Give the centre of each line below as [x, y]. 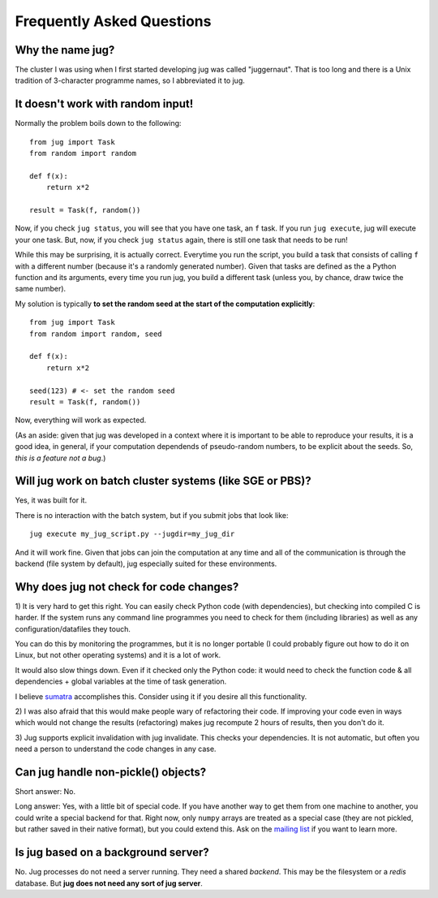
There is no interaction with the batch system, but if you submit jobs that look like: [152, 515]
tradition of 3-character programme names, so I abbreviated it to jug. [130, 80]
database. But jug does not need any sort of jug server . [109, 883]
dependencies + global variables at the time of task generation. [121, 681]
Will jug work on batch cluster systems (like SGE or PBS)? [163, 481]
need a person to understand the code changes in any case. [116, 749]
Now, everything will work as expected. [81, 420]
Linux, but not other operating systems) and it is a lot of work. [118, 655]
